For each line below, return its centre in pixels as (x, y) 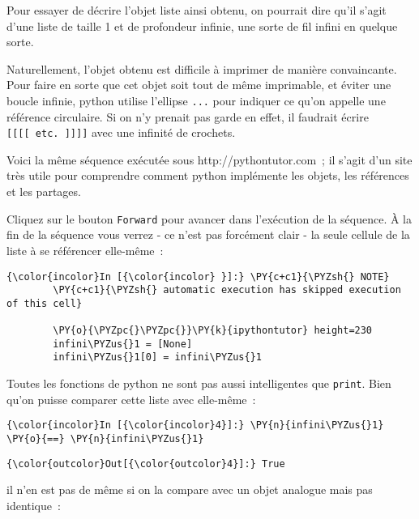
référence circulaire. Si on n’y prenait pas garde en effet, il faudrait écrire (188, 116)
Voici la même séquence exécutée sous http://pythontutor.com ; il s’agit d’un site (209, 159)
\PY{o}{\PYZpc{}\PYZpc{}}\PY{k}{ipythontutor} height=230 (213, 331)
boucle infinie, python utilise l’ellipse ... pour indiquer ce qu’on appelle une (196, 100)
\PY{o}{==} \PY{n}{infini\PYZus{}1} (105, 439)
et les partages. (44, 191)
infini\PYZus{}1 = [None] (123, 344)
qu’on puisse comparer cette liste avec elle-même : (131, 399)
